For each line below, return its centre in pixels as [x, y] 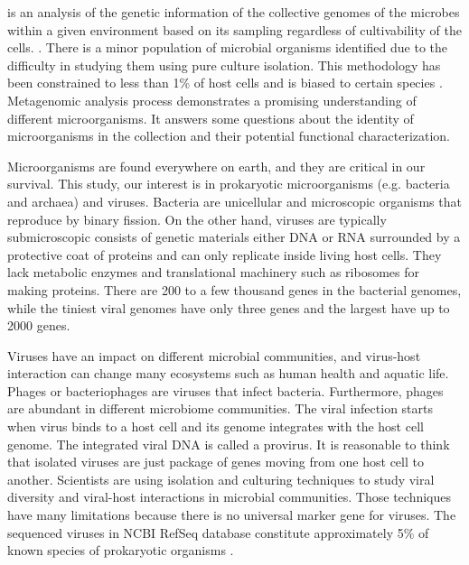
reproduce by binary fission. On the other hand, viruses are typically [197, 219]
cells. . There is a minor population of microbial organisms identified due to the [227, 47]
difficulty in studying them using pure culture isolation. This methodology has [224, 65]
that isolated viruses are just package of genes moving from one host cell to [216, 462]
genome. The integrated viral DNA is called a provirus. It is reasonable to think [229, 444]
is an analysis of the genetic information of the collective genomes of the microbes [234, 12]
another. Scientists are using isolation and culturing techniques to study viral [221, 479]
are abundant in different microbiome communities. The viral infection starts [220, 408]
